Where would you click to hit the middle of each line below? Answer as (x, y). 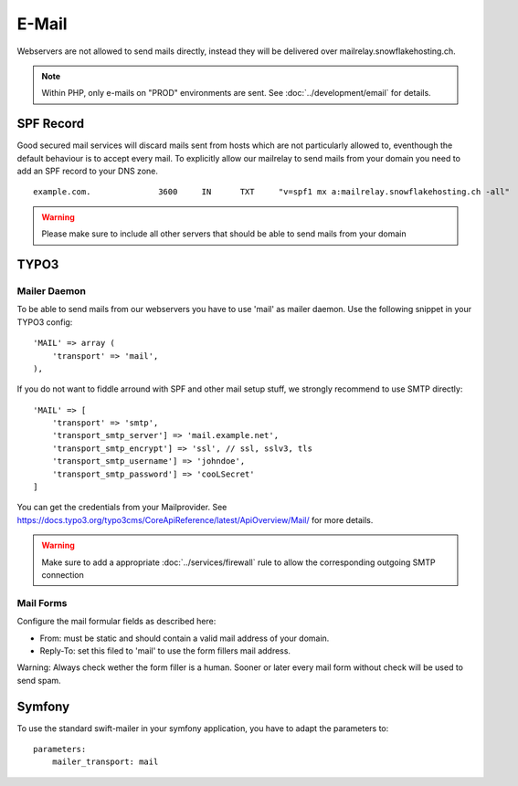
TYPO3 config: (45, 322)
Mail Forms (42, 603)
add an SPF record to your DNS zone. (88, 171)
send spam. (39, 680)
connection (63, 574)
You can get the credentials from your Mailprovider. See (122, 508)
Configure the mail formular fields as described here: (116, 622)
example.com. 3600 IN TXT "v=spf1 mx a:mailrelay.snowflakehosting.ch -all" (272, 192)
